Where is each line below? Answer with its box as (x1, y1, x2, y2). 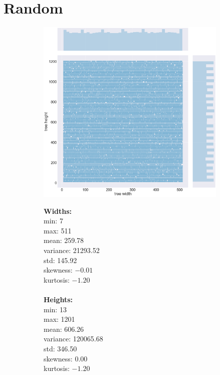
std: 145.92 (44, 255, 77, 265)
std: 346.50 (44, 343, 77, 353)
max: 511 (44, 225, 72, 235)
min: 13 (44, 304, 67, 314)
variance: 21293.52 (44, 245, 100, 256)
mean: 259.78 (44, 235, 84, 245)
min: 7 (44, 215, 63, 226)
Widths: (44, 205, 72, 216)
